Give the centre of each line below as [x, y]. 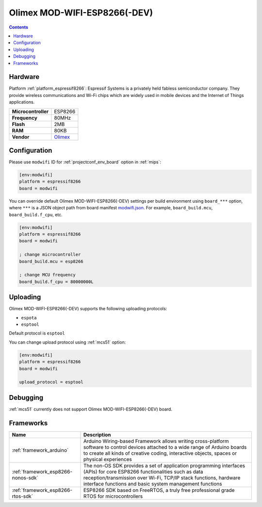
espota [29, 318]
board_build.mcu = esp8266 [51, 261]
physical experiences [107, 459]
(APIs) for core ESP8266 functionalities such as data [143, 472]
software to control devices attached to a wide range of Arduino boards [165, 447]
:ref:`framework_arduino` [40, 450]
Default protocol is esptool [37, 333]
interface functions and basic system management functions [153, 484]
